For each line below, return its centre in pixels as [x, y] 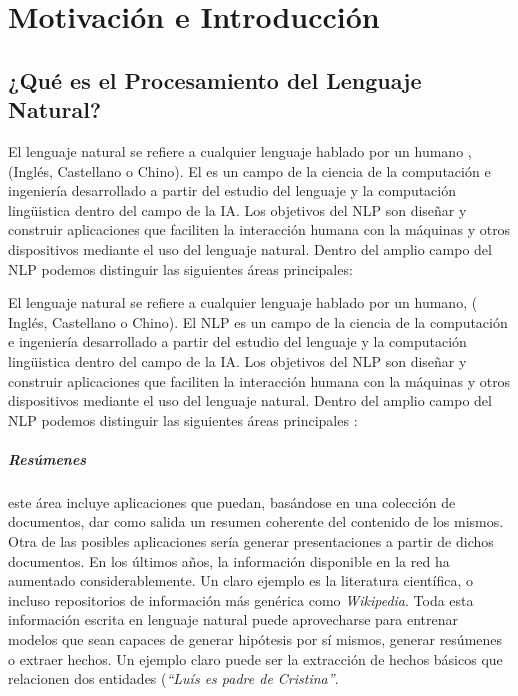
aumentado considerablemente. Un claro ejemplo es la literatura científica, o [241, 580]
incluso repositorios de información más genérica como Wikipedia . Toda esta [241, 599]
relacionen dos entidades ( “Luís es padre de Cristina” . [173, 678]
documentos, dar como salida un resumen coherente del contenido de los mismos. [256, 521]
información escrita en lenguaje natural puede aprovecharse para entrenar [233, 619]
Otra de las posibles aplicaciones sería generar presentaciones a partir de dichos [251, 541]
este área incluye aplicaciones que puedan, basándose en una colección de [232, 501]
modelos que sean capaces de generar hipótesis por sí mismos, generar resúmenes [255, 639]
